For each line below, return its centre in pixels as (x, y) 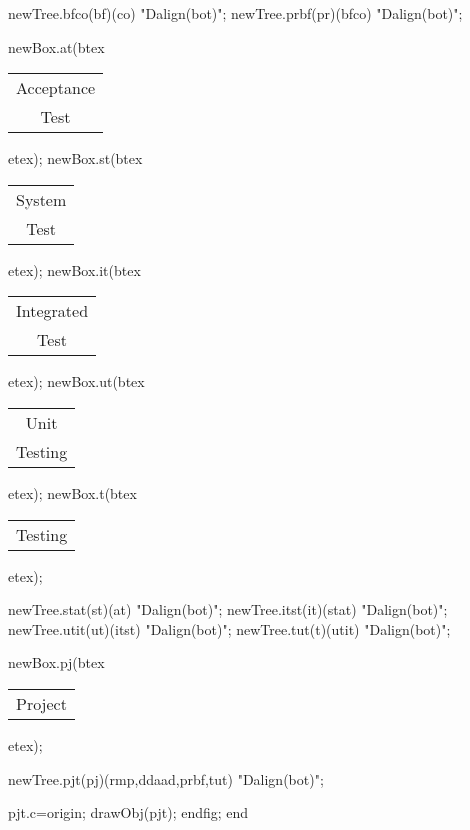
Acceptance (56, 88)
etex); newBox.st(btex (75, 158)
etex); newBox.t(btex (72, 492)
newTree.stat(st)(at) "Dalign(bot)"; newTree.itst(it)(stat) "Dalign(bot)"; (228, 609)
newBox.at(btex (56, 46)
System (41, 199)
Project (41, 703)
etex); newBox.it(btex (74, 269)
